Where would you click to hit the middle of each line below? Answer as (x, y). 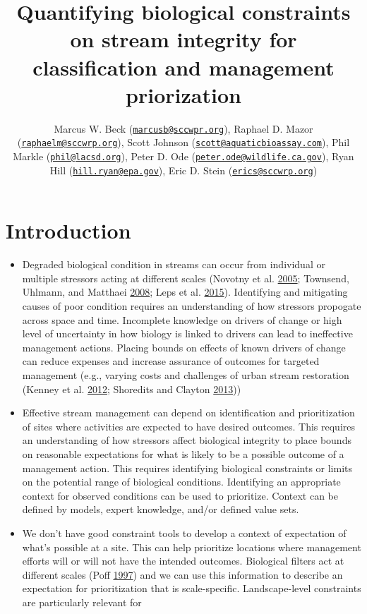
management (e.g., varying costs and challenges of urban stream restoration (186, 375)
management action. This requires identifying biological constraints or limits (187, 468)
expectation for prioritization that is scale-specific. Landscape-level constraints (192, 588)
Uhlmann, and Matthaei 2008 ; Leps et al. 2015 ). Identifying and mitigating (185, 292)
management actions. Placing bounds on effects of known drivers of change (184, 347)
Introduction (68, 230)
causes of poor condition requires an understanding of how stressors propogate (192, 306)
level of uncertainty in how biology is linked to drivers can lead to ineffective (187, 333)
